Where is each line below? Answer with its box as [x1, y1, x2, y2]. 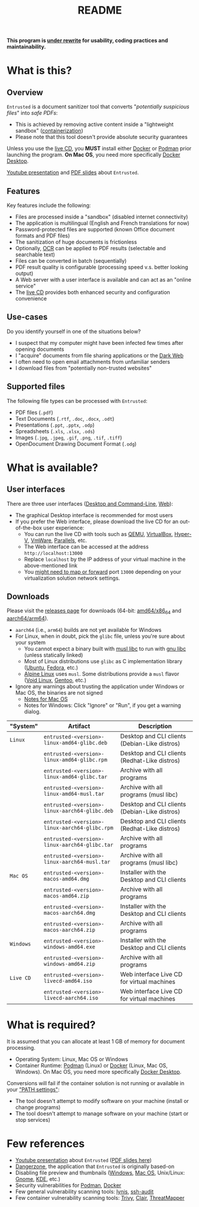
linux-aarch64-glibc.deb [44, 808, 114, 814]
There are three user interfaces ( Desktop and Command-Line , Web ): [6, 500, 174, 507]
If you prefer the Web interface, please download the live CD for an [15, 518, 179, 525]
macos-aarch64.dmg [44, 909, 96, 916]
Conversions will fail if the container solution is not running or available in [6, 1080, 185, 1087]
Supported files [6, 382, 66, 392]
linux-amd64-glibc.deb [44, 740, 108, 746]
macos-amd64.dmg [44, 876, 89, 882]
